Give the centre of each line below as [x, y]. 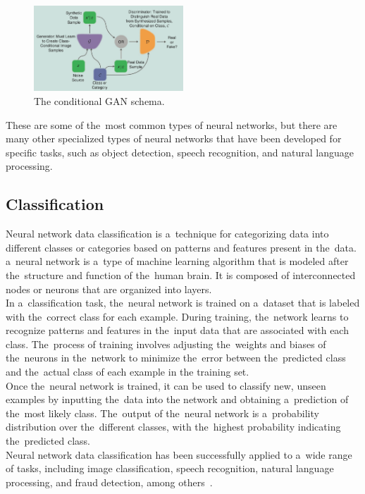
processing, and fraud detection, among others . [109, 482]
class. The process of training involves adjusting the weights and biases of [166, 344]
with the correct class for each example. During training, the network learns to [177, 316]
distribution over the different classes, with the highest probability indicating [173, 427]
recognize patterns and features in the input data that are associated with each [177, 330]
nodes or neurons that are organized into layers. [109, 289]
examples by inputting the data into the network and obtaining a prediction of [177, 399]
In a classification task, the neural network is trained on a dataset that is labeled [183, 303]
